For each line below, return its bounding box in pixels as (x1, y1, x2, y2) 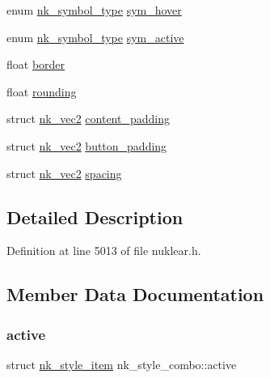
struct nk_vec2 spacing (6, 164, 122, 181)
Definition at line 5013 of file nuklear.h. (6, 242, 201, 259)
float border (6, 56, 65, 73)
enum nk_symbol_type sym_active (6, 28, 184, 45)
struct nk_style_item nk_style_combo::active (6, 355, 237, 372)
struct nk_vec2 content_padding (6, 110, 170, 127)
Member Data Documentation (6, 282, 264, 307)
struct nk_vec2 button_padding (6, 137, 167, 154)
